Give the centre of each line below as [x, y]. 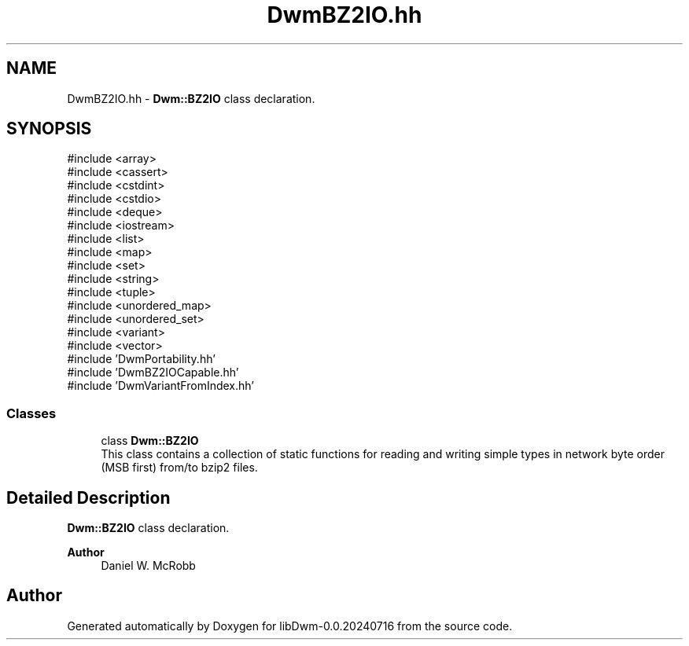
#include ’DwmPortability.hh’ [141, 359]
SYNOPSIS [49, 129]
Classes [31, 413]
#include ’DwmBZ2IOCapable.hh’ [153, 373]
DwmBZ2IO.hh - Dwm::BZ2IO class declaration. [191, 98]
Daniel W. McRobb [148, 566]
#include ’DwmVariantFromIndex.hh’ [160, 386]
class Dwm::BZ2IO [150, 441]
